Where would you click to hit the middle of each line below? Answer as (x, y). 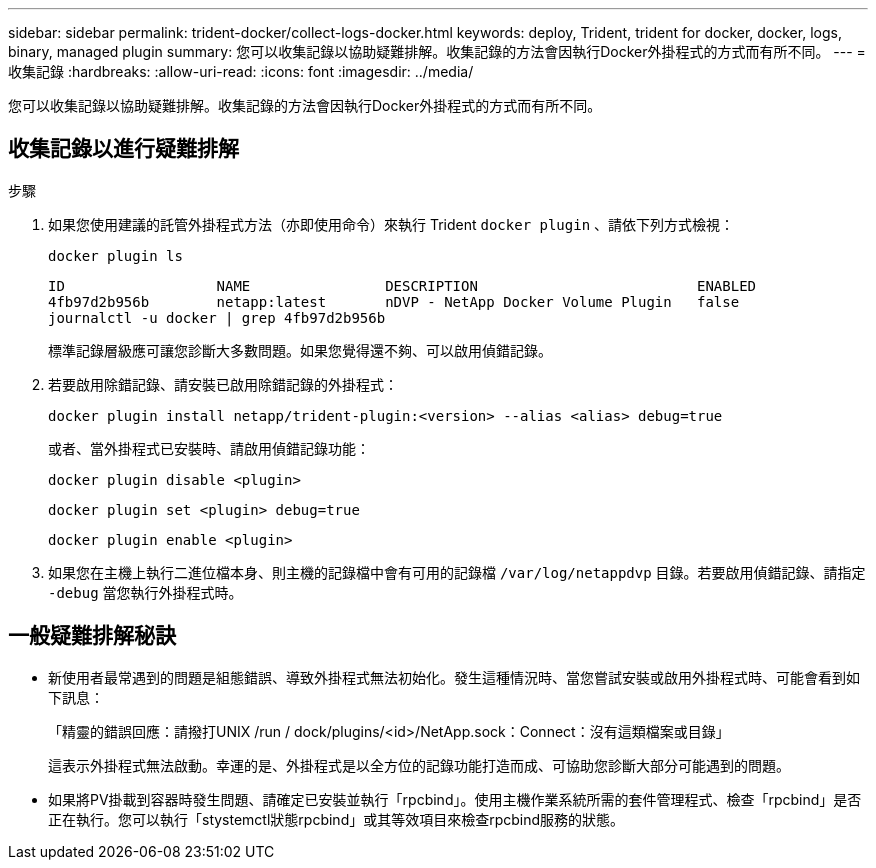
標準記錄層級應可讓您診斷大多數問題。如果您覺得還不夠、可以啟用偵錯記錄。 (300, 350)
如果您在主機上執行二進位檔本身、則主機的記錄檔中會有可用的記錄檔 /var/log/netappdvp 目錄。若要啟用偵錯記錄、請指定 (457, 572)
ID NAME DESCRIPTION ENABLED (402, 285)
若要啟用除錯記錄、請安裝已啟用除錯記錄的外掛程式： (223, 384)
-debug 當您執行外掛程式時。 (145, 592)
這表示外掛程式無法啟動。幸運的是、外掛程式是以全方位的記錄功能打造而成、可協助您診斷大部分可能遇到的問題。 (419, 765)
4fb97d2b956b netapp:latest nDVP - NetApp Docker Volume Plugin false (394, 301)
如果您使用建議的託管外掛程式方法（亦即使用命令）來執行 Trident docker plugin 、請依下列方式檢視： (391, 224)
